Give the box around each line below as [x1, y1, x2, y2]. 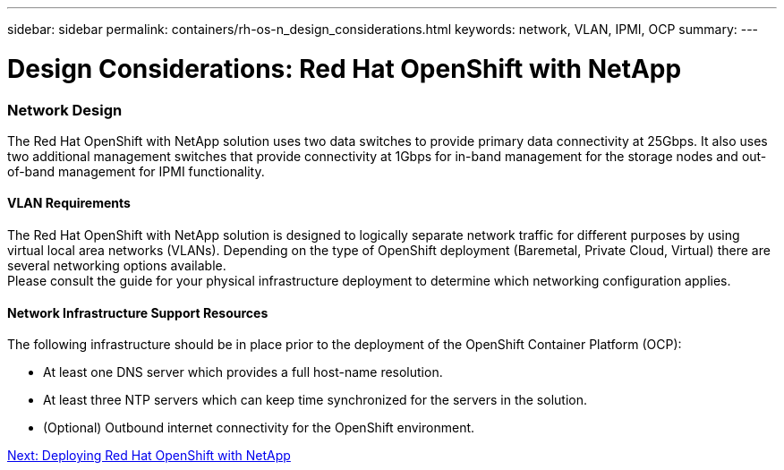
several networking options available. [7, 258, 226, 274]
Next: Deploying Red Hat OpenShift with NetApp [7, 448, 291, 464]
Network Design [7, 100, 123, 119]
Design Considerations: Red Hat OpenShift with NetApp [7, 53, 682, 84]
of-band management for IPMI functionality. [7, 163, 265, 179]
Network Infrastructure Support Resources [7, 304, 268, 320]
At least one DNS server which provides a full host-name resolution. [43, 364, 443, 380]
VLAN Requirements [7, 195, 131, 211]
